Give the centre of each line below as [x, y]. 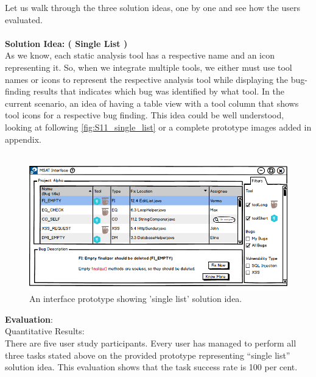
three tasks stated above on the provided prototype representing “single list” [148, 355]
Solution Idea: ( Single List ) [66, 43]
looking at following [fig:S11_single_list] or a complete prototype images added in [158, 127]
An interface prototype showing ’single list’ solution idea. [136, 299]
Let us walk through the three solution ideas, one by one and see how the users [153, 7]
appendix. [23, 139]
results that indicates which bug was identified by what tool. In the [159, 91]
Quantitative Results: [45, 331]
